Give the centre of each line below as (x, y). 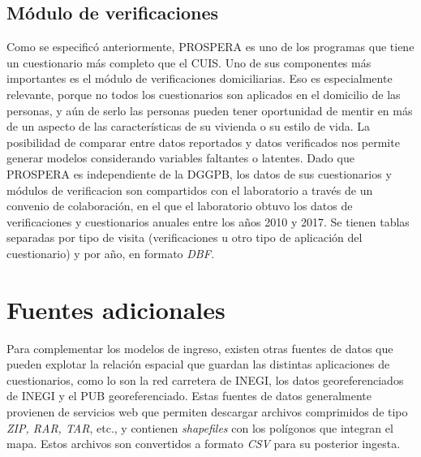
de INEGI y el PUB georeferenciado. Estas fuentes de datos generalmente (189, 396)
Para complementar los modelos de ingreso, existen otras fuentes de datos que (200, 348)
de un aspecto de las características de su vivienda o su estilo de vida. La (188, 126)
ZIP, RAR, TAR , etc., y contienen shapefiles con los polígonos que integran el (200, 427)
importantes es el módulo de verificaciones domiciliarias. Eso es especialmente (200, 78)
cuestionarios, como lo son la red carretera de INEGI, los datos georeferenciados (205, 379)
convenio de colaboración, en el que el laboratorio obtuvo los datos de (180, 206)
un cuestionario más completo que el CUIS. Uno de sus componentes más (189, 62)
